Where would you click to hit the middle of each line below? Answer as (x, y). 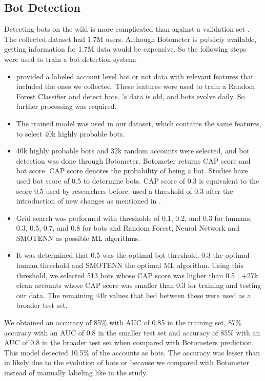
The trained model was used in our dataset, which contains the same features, (139, 123)
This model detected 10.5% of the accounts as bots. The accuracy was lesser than (132, 352)
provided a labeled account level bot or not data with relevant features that (135, 76)
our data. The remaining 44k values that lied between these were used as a (134, 295)
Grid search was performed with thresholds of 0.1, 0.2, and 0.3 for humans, (134, 218)
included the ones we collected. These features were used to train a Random (136, 86)
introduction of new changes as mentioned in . (88, 201)
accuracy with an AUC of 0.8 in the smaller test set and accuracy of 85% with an (132, 332)
